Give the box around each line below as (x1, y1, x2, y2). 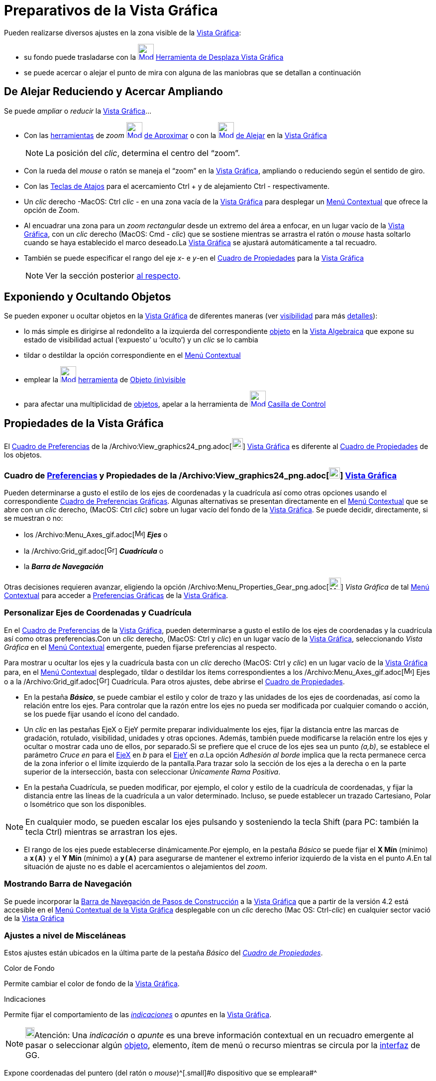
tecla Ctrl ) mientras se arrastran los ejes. (25, 826, 178, 837)
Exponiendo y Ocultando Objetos (4, 291, 171, 304)
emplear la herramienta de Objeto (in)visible (24, 375, 186, 384)
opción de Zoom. (24, 205, 80, 214)
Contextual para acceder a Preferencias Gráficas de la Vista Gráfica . (4, 591, 228, 600)
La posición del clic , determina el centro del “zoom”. (45, 148, 240, 158)
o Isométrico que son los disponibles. (24, 799, 146, 808)
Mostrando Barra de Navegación (4, 879, 132, 889)
